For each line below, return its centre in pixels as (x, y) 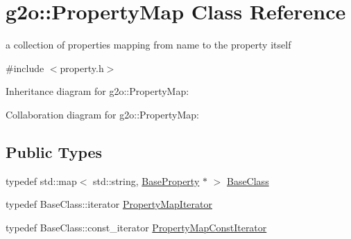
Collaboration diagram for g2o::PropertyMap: (102, 114)
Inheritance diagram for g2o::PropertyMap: (97, 91)
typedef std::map (41, 180)
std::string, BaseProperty (146, 180)
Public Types (54, 151)
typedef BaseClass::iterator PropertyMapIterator (109, 204)
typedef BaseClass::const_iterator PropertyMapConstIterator (136, 227)
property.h (82, 68)
